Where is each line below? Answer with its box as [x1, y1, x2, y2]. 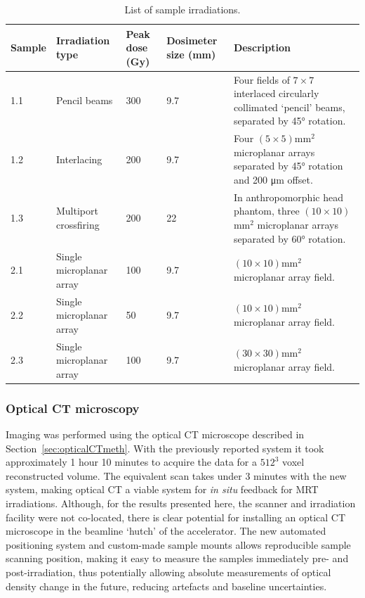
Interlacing [55, 151, 102, 166]
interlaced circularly [233, 86, 319, 101]
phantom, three [233, 203, 300, 218]
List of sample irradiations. [124, 2, 241, 16]
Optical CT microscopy [6, 399, 140, 416]
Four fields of [233, 72, 290, 87]
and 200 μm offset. [233, 172, 313, 187]
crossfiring [55, 217, 100, 232]
